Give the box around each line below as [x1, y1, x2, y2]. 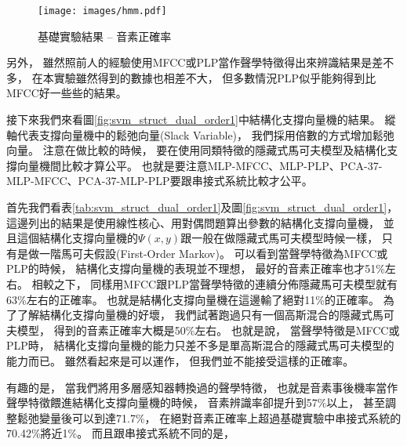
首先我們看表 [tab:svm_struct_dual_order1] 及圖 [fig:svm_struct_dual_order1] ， [6, 199, 398, 215]
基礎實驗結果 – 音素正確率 [38, 27, 172, 44]
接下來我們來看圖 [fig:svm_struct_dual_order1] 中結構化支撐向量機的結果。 [6, 111, 381, 128]
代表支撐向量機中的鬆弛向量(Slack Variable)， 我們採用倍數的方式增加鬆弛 [16, 126, 394, 143]
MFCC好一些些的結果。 [6, 85, 127, 101]
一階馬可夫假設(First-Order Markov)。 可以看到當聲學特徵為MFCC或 [38, 245, 388, 261]
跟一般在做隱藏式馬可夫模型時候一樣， [180, 230, 379, 246]
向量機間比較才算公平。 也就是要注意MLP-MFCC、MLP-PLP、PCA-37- [16, 157, 383, 173]
